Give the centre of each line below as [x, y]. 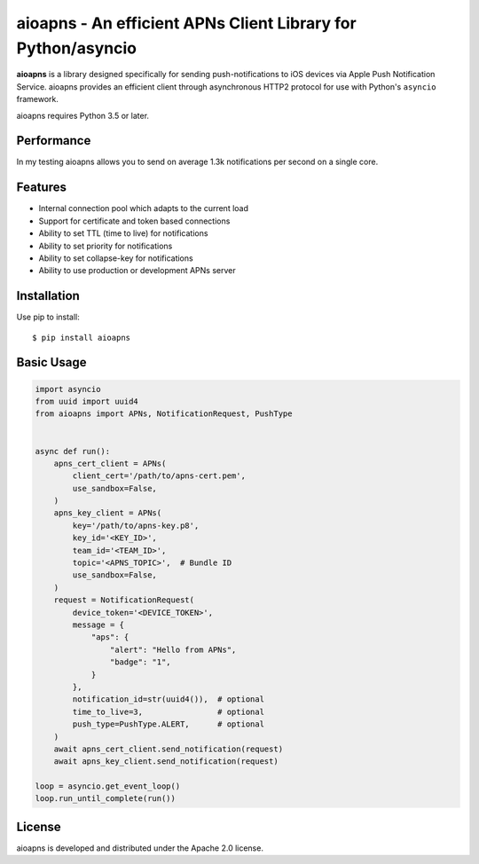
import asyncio [68, 389]
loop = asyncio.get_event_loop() [108, 786]
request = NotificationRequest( [124, 600]
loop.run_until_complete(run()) [106, 799]
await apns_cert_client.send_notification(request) [169, 749]
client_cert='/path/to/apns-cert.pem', [159, 476]
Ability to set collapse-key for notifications [116, 258]
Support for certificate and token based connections [134, 221]
